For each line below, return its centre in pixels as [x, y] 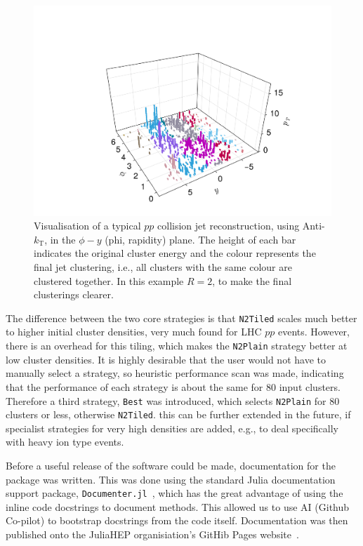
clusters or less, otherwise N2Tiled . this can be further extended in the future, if [178, 414]
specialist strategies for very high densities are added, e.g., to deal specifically [172, 428]
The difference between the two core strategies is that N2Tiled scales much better [181, 318]
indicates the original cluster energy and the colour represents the [175, 253]
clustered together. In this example [109, 280]
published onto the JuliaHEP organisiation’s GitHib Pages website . [152, 534]
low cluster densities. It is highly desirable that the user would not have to [166, 359]
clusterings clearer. [74, 294]
